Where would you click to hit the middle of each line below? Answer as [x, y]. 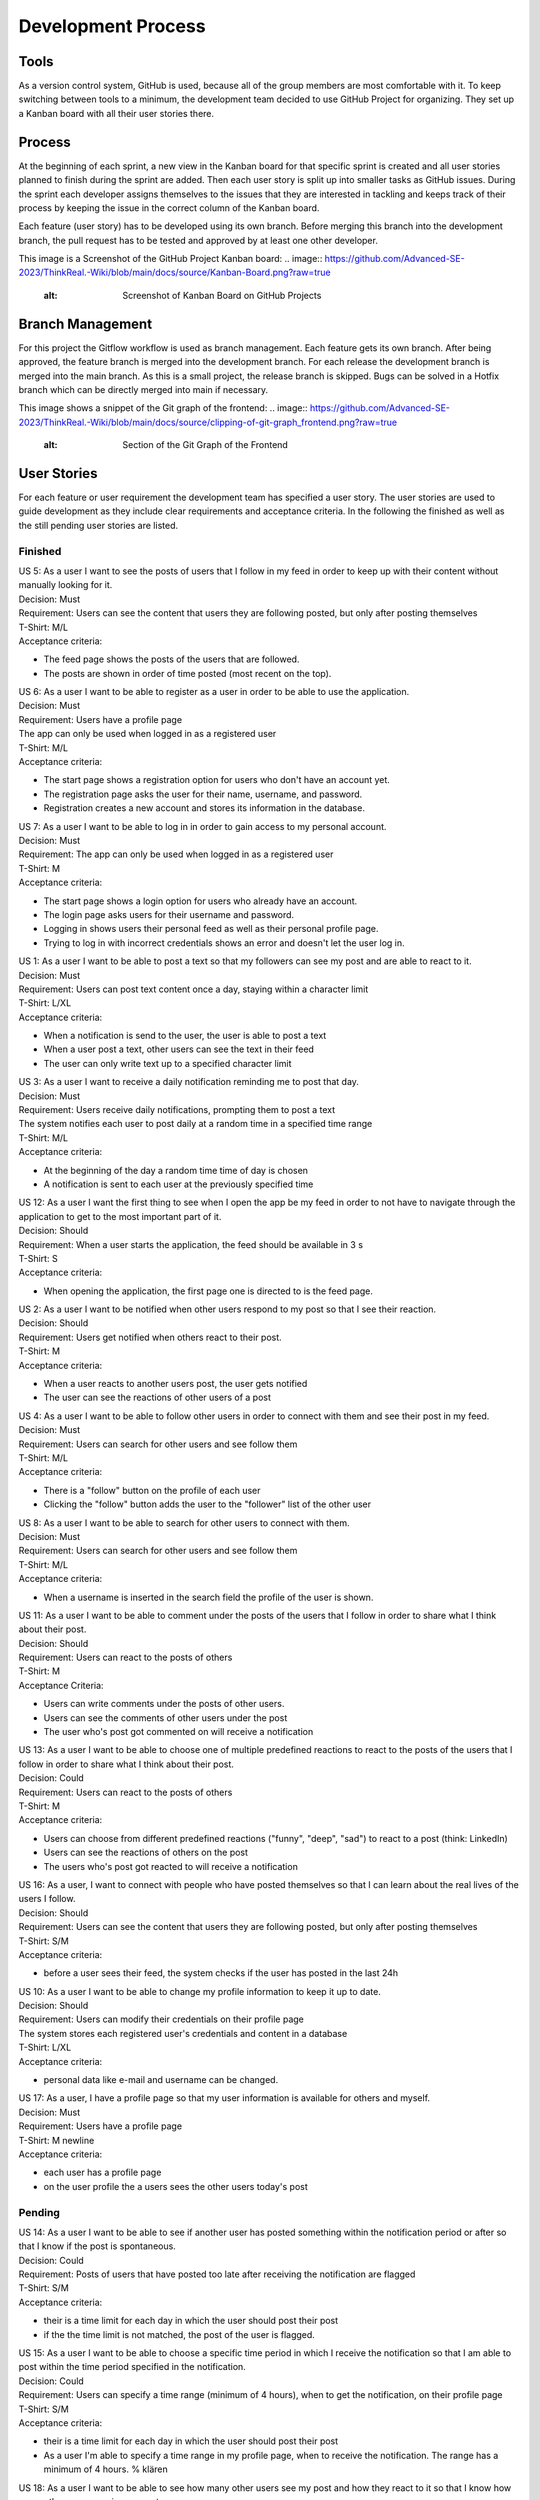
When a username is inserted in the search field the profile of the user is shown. [208, 1597]
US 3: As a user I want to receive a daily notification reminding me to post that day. [189, 1082]
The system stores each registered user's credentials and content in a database [183, 2033]
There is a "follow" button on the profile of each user [152, 1490]
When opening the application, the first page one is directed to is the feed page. [208, 1291]
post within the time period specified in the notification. [132, 2367]
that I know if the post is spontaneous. [97, 2246]
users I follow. [47, 1899]
